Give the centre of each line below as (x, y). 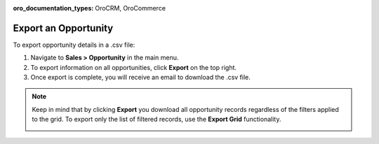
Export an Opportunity (63, 28)
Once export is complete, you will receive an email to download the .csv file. (140, 78)
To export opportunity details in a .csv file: (74, 45)
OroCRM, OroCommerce (131, 8)
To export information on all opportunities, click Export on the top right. (134, 67)
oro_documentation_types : (53, 8)
